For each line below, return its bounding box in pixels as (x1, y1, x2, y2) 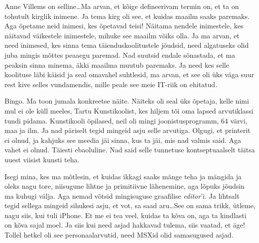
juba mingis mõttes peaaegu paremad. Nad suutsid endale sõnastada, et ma (4, 49, 235, 60)
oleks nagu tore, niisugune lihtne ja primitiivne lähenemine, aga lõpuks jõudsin (4, 181, 245, 191)
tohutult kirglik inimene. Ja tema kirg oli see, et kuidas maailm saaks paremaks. (4, 10, 250, 21)
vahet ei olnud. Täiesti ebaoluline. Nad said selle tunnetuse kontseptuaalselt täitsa (4, 144, 255, 155)
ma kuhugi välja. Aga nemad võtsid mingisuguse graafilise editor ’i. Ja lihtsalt (4, 190, 240, 201)
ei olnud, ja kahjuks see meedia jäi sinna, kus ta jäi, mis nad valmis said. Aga (4, 134, 241, 145)
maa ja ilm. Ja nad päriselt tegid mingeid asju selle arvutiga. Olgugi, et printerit (4, 125, 251, 135)
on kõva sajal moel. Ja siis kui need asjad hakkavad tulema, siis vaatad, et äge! (4, 220, 245, 230)
